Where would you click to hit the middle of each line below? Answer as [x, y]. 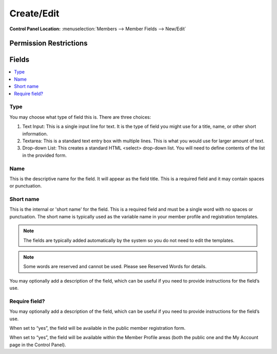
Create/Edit [34, 13]
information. [35, 134]
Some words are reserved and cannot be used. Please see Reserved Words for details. [115, 267]
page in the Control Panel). [38, 345]
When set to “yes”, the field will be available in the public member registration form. [97, 328]
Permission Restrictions [48, 43]
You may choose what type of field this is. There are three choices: [80, 117]
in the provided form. [44, 155]
